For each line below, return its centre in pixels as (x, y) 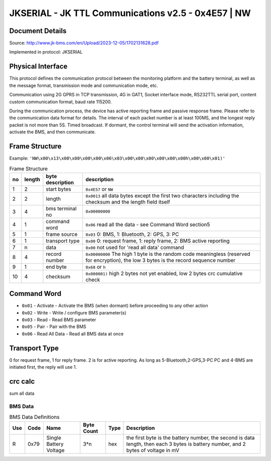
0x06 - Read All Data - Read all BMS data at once (73, 334)
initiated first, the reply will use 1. (43, 367)
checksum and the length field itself (128, 202)
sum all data (22, 393)
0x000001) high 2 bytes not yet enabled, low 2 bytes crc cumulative (164, 273)
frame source (62, 234)
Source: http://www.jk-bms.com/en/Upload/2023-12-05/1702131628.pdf (84, 43)
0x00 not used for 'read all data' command (135, 247)
